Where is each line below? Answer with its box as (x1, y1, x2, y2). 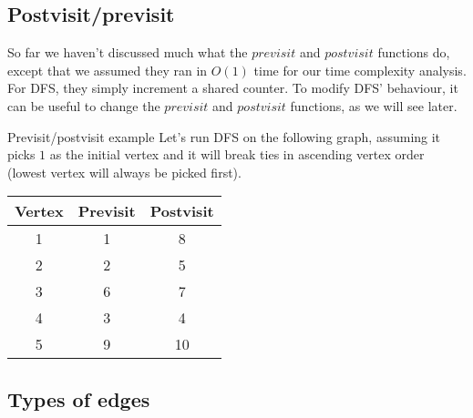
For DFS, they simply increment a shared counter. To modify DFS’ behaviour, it (7, 78, 458, 97)
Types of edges (7, 384, 150, 413)
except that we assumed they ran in (7, 60, 208, 79)
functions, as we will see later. (290, 96, 458, 115)
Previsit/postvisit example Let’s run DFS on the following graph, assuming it (7, 127, 441, 146)
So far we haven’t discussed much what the (7, 43, 248, 62)
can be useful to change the (7, 96, 160, 115)
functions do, (377, 43, 450, 62)
